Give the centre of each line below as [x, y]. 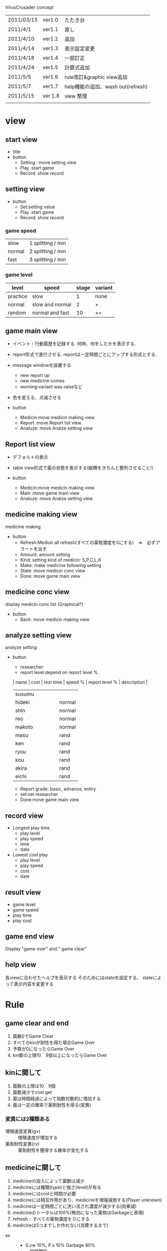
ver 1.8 [51, 96]
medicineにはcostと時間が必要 [44, 1193]
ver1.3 [50, 48]
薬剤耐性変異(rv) [22, 1144]
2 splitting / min [48, 251]
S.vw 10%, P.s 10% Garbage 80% [60, 1245]
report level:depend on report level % [59, 672]
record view [24, 816]
